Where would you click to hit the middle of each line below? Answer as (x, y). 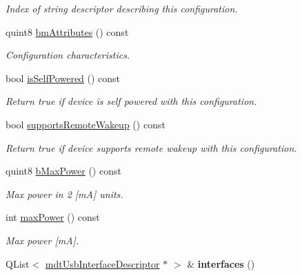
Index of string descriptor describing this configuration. (122, 8)
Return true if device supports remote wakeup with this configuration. (151, 147)
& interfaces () (221, 263)
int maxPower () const (53, 217)
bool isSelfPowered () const (63, 78)
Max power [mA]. (42, 240)
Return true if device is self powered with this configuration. (131, 101)
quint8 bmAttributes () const (67, 31)
